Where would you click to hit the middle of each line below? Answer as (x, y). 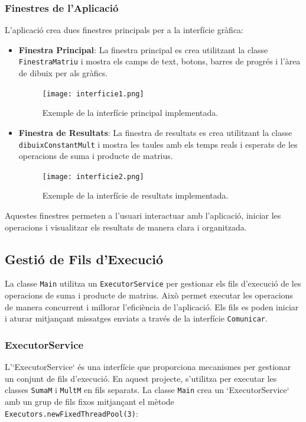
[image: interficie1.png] (93, 94)
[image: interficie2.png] (93, 176)
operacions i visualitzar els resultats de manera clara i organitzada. (126, 227)
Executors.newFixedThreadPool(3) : (71, 413)
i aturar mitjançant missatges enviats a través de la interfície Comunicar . (136, 318)
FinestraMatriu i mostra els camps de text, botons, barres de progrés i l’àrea (159, 61)
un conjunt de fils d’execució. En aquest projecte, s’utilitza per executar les (141, 378)
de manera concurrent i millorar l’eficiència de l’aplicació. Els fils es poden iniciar (152, 306)
